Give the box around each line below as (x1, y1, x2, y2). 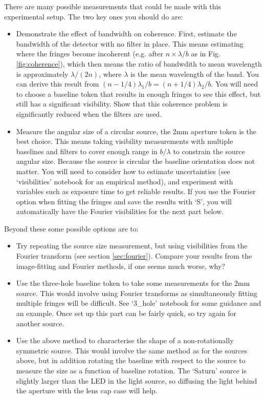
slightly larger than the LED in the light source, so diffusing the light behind (16, 375, 257, 386)
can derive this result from (16, 78, 99, 89)
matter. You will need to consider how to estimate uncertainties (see (16, 165, 230, 176)
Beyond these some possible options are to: (4, 223, 139, 234)
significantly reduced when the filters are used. (16, 108, 162, 119)
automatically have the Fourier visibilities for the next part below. (16, 206, 224, 217)
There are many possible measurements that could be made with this (4, 1, 221, 11)
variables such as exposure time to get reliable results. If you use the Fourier (16, 186, 256, 197)
